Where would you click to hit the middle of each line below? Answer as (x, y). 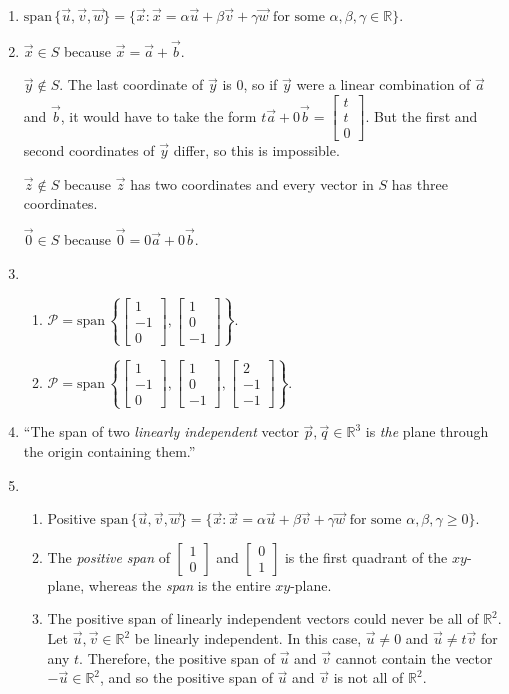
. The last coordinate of (131, 84)
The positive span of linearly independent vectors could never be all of (263, 618)
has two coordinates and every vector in (252, 183)
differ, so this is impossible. (256, 150)
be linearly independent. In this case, (248, 638)
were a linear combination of (383, 84)
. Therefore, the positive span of (177, 657)
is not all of (368, 677)
